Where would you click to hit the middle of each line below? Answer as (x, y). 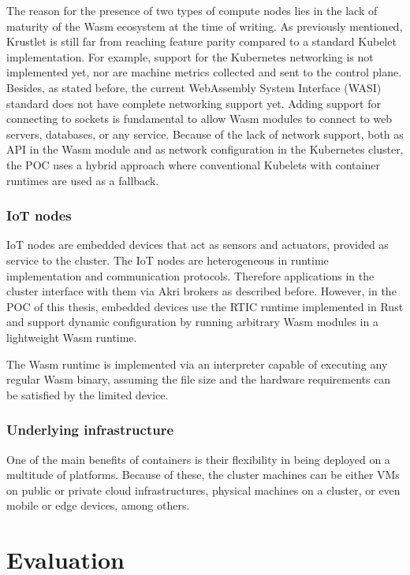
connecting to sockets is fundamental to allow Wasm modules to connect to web (199, 119)
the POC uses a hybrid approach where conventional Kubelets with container (193, 164)
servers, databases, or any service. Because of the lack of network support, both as (205, 134)
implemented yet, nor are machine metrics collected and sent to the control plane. (204, 72)
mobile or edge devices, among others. (98, 505)
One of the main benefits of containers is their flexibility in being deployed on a (198, 459)
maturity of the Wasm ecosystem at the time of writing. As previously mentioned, (205, 26)
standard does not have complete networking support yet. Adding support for (194, 103)
